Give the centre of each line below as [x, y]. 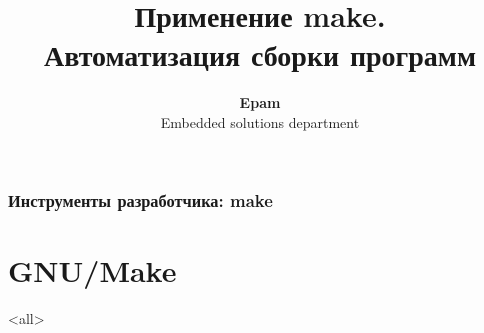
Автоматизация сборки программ [260, 54]
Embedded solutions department [260, 121]
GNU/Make [92, 269]
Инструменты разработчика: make [140, 199]
